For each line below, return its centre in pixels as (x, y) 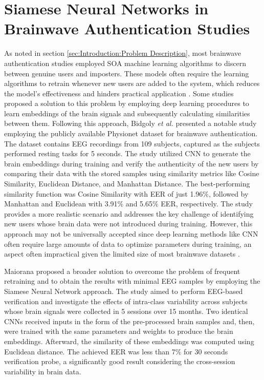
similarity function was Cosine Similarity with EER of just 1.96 (104, 193)
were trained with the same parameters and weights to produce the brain (119, 331)
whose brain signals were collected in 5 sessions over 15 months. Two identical (126, 311)
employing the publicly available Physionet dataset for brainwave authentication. (131, 133)
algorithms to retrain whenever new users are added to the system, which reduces (132, 83)
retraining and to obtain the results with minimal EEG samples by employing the (132, 281)
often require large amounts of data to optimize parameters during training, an (128, 244)
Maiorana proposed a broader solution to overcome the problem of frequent (122, 271)
